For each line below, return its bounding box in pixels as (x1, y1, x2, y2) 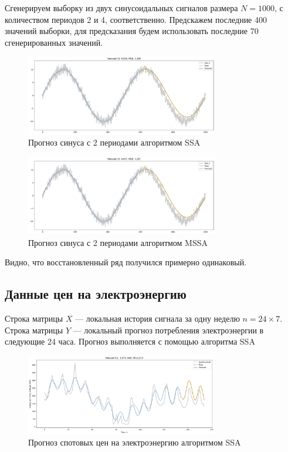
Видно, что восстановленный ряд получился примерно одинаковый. (5, 256, 247, 268)
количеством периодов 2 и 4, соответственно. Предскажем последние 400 (5, 13, 267, 25)
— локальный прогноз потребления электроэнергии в (73, 323, 264, 336)
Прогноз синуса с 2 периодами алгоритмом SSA (28, 136, 201, 149)
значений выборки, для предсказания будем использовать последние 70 (5, 25, 259, 37)
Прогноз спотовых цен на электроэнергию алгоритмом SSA (28, 436, 241, 448)
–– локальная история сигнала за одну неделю (75, 312, 240, 325)
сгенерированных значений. (5, 36, 103, 48)
